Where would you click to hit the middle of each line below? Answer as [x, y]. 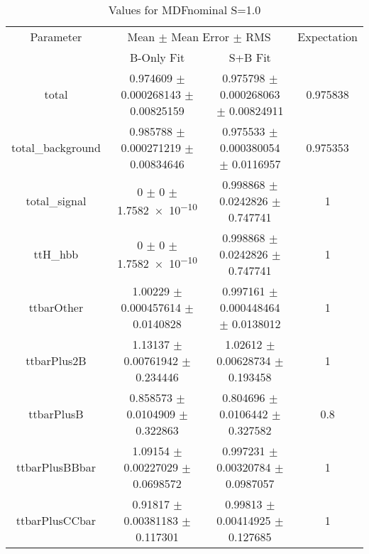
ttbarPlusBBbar [56, 467]
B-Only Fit [157, 57]
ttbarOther [56, 307]
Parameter [56, 37]
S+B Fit [250, 57]
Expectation [327, 37]
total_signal [56, 201]
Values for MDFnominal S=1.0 [184, 10]
